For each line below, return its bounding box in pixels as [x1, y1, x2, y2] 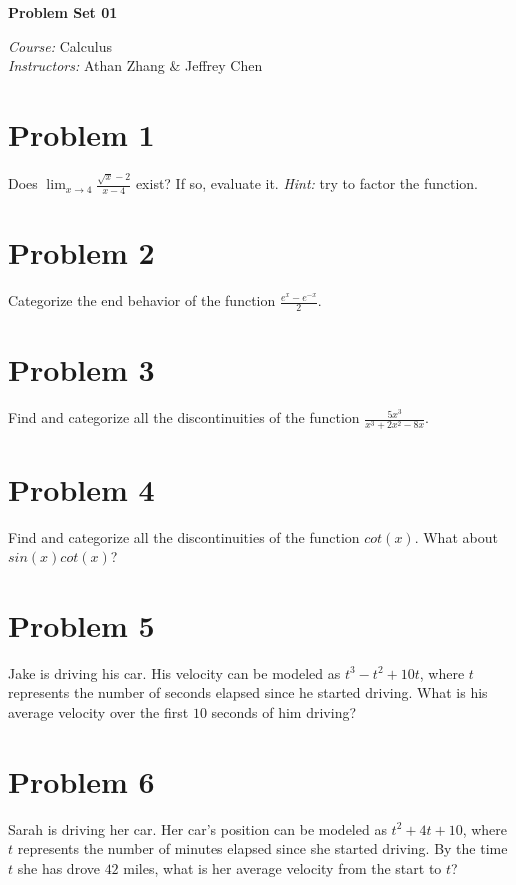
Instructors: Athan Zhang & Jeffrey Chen [8, 55, 263, 76]
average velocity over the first [8, 702, 189, 723]
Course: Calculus [8, 35, 112, 56]
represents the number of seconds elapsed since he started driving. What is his [8, 682, 488, 703]
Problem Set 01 [8, 2, 118, 22]
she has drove [17, 857, 100, 878]
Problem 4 [8, 468, 155, 509]
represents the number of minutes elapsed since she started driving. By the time [17, 838, 508, 859]
